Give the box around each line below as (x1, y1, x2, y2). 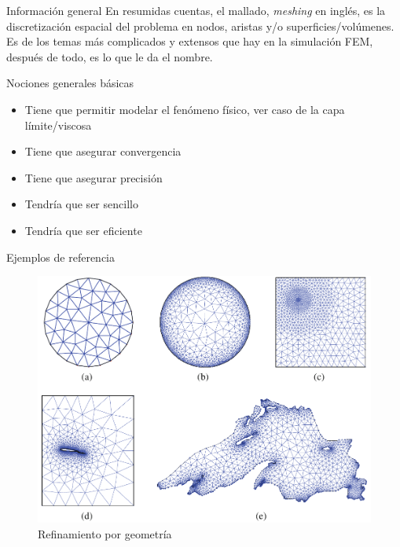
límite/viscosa (24, 116, 92, 133)
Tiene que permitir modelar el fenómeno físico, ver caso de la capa (24, 101, 345, 117)
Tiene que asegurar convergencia (24, 143, 182, 160)
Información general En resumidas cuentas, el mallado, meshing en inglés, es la (6, 2, 386, 18)
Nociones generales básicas (6, 75, 134, 91)
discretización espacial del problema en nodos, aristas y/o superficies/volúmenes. (6, 17, 394, 34)
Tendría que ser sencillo (24, 196, 138, 212)
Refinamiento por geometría (38, 525, 172, 541)
